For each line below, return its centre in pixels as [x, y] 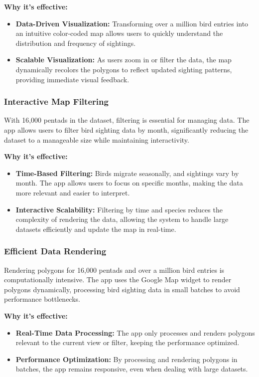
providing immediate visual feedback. [72, 79]
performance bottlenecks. [42, 299]
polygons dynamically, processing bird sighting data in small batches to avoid [122, 289]
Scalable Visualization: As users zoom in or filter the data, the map [124, 60]
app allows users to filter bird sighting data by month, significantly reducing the [126, 129]
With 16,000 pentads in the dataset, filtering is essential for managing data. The [127, 120]
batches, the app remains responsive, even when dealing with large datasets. [132, 369]
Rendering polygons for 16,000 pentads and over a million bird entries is [114, 270]
